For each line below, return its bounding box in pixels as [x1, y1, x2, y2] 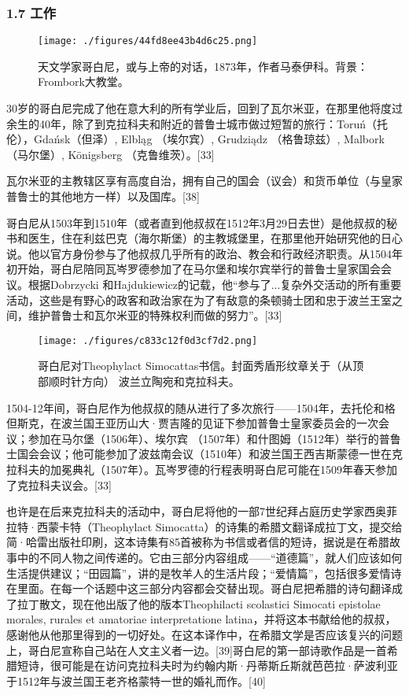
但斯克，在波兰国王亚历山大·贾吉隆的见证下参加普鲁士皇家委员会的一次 [6, 415, 378, 431]
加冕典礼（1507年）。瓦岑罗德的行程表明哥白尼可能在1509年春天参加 [50, 461, 397, 477]
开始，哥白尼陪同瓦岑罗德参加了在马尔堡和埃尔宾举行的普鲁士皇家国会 [17, 261, 381, 277]
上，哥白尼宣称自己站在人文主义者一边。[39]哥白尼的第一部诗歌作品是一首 [6, 641, 387, 658]
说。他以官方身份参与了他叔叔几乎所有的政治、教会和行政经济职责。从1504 [6, 245, 392, 261]
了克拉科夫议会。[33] [6, 476, 112, 493]
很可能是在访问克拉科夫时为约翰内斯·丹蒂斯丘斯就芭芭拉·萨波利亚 [50, 657, 398, 674]
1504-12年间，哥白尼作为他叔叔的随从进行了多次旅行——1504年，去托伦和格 [6, 399, 396, 416]
